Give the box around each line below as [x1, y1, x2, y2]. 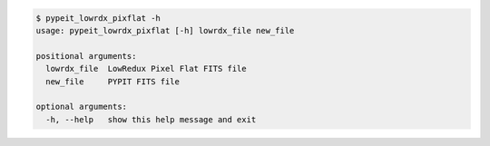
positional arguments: [35, 51, 137, 61]
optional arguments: [35, 102, 127, 112]
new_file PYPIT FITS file [45, 76, 181, 86]
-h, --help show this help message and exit [45, 114, 257, 124]
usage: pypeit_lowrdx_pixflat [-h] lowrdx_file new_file [35, 25, 295, 35]
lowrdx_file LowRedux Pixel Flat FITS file [45, 63, 247, 74]
